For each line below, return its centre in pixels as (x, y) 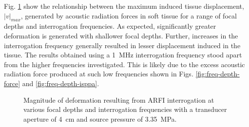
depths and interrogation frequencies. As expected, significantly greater (110, 26)
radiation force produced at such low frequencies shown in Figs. (99, 74)
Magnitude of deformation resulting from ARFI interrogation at (119, 100)
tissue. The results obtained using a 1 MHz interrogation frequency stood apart (123, 55)
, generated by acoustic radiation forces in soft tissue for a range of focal (129, 15)
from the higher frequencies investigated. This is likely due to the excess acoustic (124, 64)
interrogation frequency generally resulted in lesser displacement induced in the (122, 45)
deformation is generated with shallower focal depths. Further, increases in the (121, 35)
